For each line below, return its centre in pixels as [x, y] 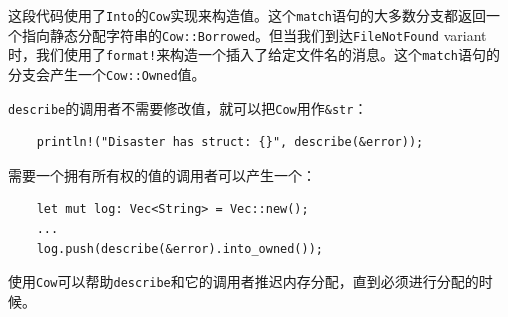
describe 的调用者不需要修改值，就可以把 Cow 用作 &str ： [188, 107]
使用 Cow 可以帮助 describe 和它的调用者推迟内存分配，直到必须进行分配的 [243, 281]
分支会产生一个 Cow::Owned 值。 [107, 73]
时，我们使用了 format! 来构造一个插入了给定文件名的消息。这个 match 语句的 [254, 54]
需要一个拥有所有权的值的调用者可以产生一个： [162, 174]
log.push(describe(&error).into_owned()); [179, 248]
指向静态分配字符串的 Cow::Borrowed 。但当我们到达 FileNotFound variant [254, 34]
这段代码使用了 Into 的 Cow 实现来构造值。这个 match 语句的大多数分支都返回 [247, 15]
